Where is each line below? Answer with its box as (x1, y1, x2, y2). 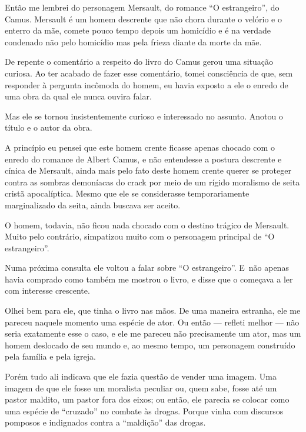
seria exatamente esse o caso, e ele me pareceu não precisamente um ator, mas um (5, 327, 301, 340)
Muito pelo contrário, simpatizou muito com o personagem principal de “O (5, 230, 275, 242)
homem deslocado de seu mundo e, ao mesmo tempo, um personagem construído (5, 338, 295, 351)
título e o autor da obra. (5, 121, 92, 134)
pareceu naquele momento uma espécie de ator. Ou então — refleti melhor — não (5, 315, 300, 328)
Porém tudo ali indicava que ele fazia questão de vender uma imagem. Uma (5, 370, 277, 383)
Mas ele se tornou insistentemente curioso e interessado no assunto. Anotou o (5, 109, 283, 122)
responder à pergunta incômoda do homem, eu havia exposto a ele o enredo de (5, 78, 288, 91)
